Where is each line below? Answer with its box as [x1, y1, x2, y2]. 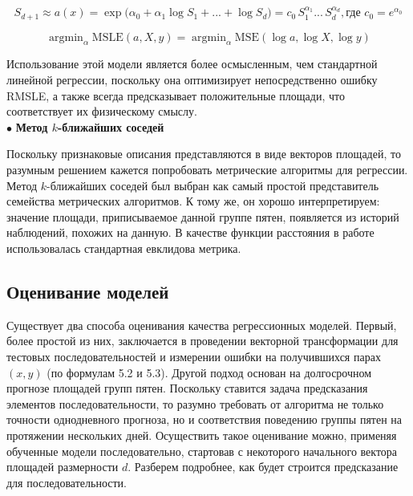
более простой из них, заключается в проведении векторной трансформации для [6, 332, 399, 349]
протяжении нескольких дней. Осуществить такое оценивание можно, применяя [6, 426, 397, 443]
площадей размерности [6, 458, 119, 475]
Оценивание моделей [6, 278, 169, 303]
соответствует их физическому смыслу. [6, 103, 197, 120]
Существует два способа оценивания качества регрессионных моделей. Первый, [6, 316, 397, 333]
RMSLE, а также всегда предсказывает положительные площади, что [6, 87, 345, 104]
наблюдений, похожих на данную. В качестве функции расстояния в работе [6, 224, 375, 241]
